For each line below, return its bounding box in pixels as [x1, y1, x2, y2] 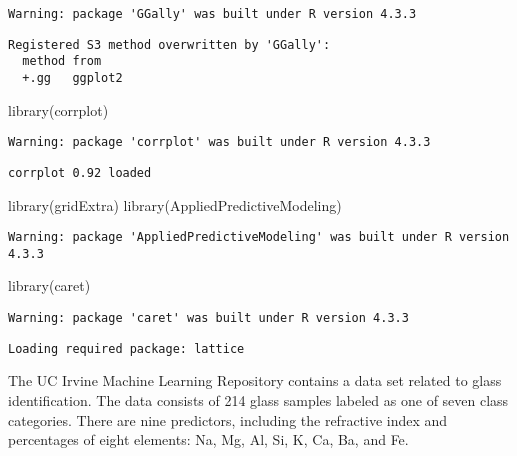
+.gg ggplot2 [22, 70, 123, 85]
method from [22, 54, 102, 69]
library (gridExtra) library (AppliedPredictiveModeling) [8, 194, 342, 215]
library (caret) [8, 275, 91, 296]
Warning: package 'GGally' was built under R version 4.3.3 [8, 7, 417, 21]
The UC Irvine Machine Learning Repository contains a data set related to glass [8, 370, 502, 391]
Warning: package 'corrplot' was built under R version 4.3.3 [8, 135, 431, 150]
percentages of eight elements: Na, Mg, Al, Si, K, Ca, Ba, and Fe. [8, 429, 409, 450]
